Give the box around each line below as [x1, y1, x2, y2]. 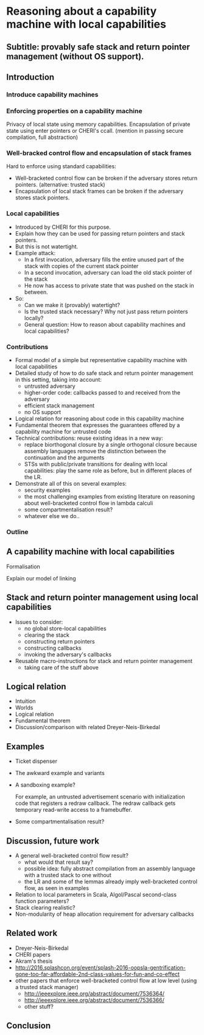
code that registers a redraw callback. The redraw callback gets [15, 799, 176, 807]
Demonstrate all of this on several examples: [15, 480, 127, 488]
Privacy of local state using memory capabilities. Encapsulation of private [6, 121, 191, 128]
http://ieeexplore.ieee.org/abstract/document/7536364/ [24, 990, 165, 997]
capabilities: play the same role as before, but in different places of [24, 467, 192, 475]
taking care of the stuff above [24, 664, 99, 671]
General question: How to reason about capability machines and [24, 321, 186, 328]
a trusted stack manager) [15, 983, 79, 990]
